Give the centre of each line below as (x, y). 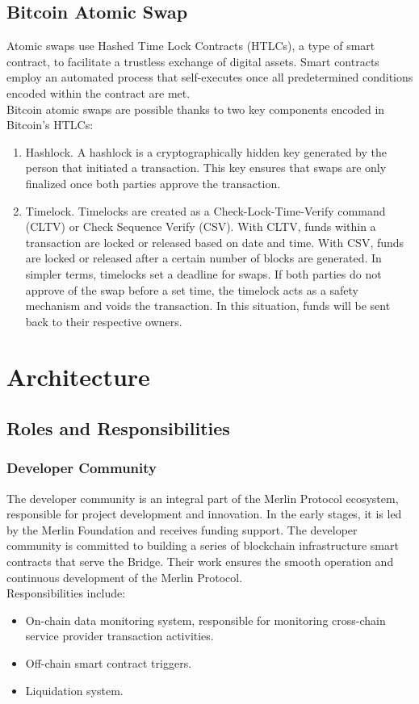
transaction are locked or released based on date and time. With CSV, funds (215, 242)
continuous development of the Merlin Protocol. (125, 577)
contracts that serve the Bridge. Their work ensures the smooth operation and (200, 562)
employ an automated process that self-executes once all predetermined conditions (210, 77)
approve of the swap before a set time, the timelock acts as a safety (192, 289)
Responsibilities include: (66, 593)
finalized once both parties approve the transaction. (153, 183)
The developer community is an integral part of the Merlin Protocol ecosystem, (203, 498)
